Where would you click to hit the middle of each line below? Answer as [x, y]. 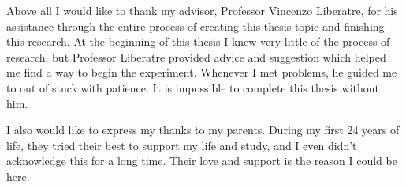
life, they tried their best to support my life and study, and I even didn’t [182, 145]
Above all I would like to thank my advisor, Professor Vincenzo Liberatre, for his [202, 10]
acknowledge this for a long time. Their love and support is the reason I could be [202, 161]
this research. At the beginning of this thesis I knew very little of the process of [198, 41]
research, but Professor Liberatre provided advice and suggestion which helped [196, 56]
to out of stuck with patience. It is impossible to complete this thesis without [193, 87]
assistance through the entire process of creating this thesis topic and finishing [196, 26]
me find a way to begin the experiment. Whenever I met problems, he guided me [202, 72]
